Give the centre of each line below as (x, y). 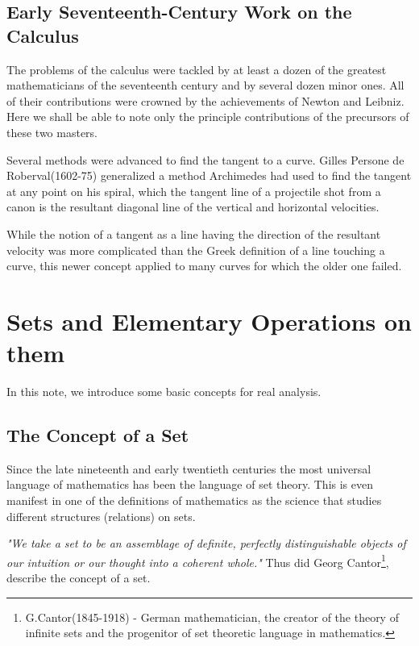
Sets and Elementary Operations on (209, 321)
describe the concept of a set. (79, 578)
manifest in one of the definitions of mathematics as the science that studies (194, 500)
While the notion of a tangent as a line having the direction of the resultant (194, 233)
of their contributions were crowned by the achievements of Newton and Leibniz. (205, 100)
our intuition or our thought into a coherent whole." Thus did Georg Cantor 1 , (198, 561)
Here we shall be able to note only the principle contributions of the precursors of (208, 117)
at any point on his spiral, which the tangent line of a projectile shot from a (194, 191)
